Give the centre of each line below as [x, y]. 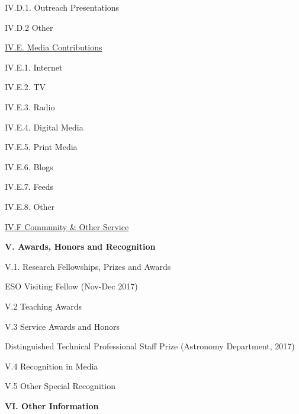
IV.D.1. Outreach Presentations [62, 7]
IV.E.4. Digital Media [44, 127]
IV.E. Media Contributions [54, 47]
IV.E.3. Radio [30, 106]
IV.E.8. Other [30, 206]
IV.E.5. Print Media [41, 147]
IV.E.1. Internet [34, 67]
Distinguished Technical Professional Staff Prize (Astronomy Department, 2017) [150, 346]
